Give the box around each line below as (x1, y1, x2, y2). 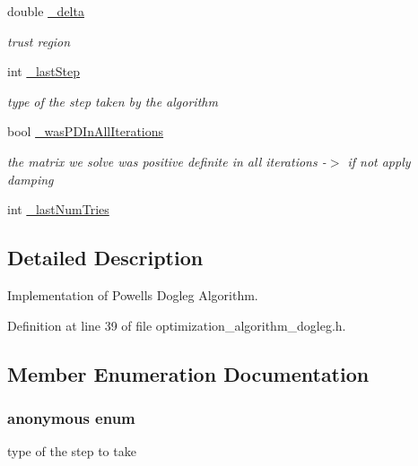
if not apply (347, 151, 411, 170)
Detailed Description (7, 244, 204, 272)
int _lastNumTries (7, 200, 109, 219)
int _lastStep (7, 62, 80, 81)
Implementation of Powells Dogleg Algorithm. (7, 285, 258, 304)
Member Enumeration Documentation (7, 359, 370, 387)
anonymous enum (7, 406, 135, 428)
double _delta (7, 2, 84, 20)
